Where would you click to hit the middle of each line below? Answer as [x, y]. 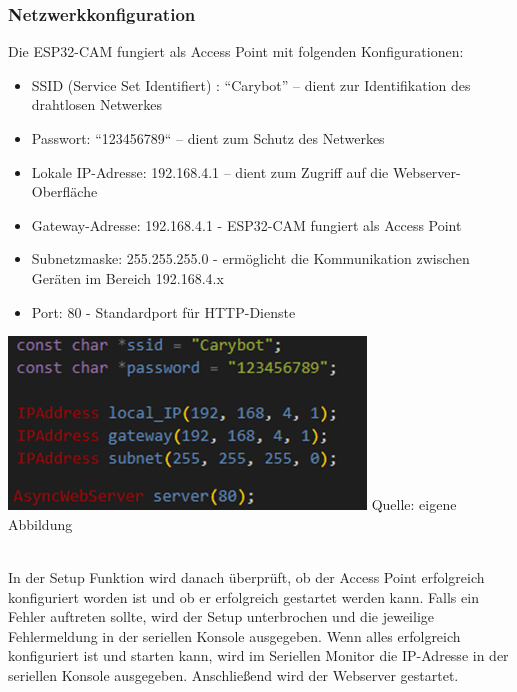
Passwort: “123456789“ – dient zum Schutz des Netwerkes [208, 138]
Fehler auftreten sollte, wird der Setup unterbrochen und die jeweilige [221, 616]
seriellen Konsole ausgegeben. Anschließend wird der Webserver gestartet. [233, 674]
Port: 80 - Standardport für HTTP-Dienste [163, 311]
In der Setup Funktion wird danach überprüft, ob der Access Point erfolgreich [246, 576]
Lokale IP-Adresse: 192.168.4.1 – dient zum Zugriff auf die [210, 171]
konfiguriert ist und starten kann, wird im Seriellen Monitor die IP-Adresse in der [258, 655]
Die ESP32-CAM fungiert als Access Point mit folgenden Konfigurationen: [236, 51]
